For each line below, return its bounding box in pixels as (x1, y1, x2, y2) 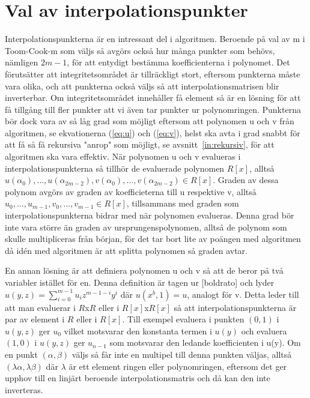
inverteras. (5, 383, 43, 396)
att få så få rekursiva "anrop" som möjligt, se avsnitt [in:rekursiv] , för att (5, 138, 275, 151)
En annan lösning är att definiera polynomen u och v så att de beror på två (5, 264, 284, 277)
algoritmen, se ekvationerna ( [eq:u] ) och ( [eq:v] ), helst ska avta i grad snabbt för (5, 126, 300, 139)
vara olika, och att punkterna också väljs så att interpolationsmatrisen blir (5, 79, 279, 92)
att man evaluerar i (5, 301, 76, 313)
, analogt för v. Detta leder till (187, 288, 299, 300)
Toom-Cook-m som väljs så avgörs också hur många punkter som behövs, (5, 44, 275, 56)
